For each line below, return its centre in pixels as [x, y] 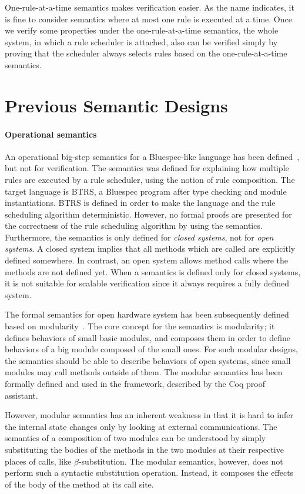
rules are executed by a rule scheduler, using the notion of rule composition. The [150, 179]
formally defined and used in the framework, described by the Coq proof [135, 384]
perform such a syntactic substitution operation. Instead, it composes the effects [149, 473]
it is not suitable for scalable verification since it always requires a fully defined [147, 283]
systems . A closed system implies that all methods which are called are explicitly [150, 248]
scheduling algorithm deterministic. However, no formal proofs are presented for [148, 214]
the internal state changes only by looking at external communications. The [141, 426]
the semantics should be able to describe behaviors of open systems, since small [148, 360]
